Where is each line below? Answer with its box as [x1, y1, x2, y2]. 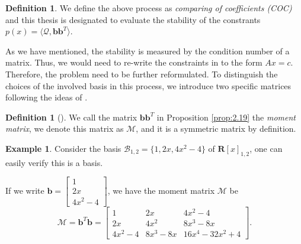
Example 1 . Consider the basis [5, 142, 121, 154]
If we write [5, 184, 44, 196]
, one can [249, 142, 283, 154]
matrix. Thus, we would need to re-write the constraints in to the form [5, 56, 262, 69]
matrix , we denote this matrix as [5, 122, 124, 135]
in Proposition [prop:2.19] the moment [156, 110, 296, 123]
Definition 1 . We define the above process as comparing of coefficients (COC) [5, 2, 292, 14]
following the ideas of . [5, 91, 88, 103]
